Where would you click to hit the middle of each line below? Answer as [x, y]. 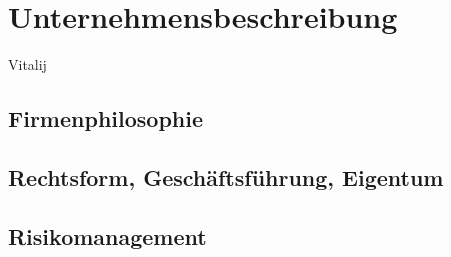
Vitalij [27, 64]
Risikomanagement [107, 235]
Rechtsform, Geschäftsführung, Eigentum [226, 176]
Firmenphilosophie [105, 118]
